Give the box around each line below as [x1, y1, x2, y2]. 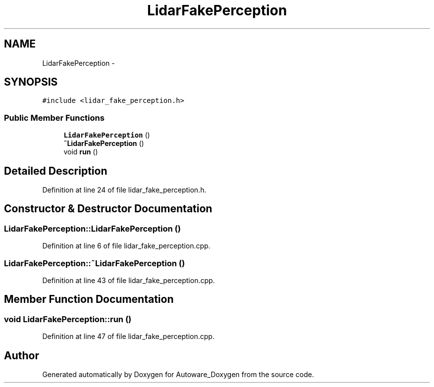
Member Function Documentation [4, 293, 174, 306]
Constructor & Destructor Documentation [4, 202, 213, 215]
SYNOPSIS [4, 76, 58, 89]
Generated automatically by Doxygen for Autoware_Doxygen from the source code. [42, 370, 314, 379]
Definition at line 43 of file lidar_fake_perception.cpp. [42, 276, 215, 285]
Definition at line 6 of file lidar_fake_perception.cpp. [42, 242, 211, 250]
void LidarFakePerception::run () [4, 314, 132, 324]
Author [4, 349, 39, 362]
